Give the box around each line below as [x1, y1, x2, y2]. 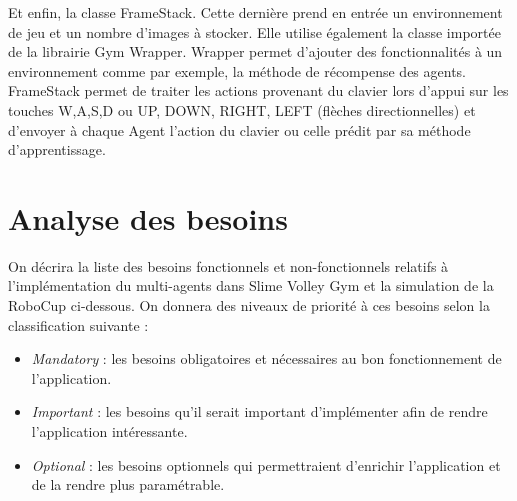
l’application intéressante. [31, 421, 188, 442]
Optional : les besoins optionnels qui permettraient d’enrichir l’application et [31, 454, 501, 475]
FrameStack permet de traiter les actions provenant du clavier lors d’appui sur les [8, 80, 509, 101]
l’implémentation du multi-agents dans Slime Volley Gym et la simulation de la [8, 275, 494, 296]
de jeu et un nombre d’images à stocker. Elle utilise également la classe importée [8, 21, 501, 42]
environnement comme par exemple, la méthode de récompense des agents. [8, 60, 466, 81]
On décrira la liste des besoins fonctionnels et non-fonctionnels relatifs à [8, 255, 449, 276]
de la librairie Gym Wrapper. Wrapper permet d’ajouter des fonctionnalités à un [8, 41, 503, 62]
